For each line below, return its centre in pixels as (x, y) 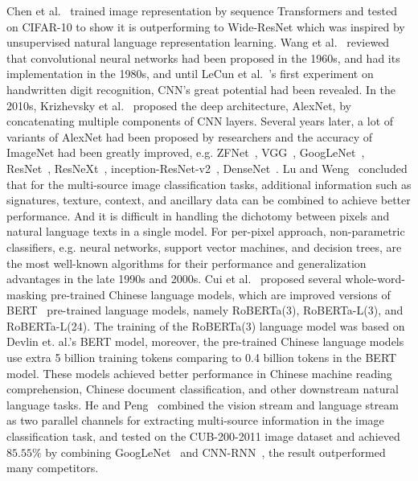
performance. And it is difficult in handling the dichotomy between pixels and (198, 215)
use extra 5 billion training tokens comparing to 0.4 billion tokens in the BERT (202, 358)
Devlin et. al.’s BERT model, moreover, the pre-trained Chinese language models (205, 341)
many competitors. (53, 468)
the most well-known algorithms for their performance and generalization (186, 263)
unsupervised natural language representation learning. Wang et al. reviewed (198, 42)
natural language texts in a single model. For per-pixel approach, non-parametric (206, 231)
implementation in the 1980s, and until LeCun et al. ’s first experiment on (190, 74)
